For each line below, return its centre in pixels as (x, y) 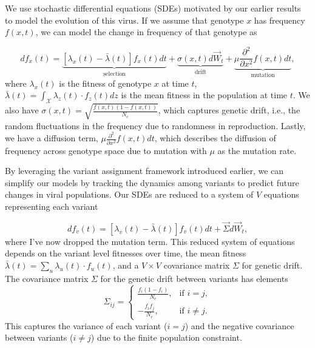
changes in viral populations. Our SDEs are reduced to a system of (129, 194)
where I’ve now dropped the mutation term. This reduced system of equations (150, 241)
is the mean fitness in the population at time (204, 95)
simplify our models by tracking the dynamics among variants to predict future (152, 182)
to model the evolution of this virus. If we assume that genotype (124, 20)
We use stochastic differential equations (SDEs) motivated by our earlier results (153, 8)
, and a (126, 265)
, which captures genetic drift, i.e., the (229, 110)
